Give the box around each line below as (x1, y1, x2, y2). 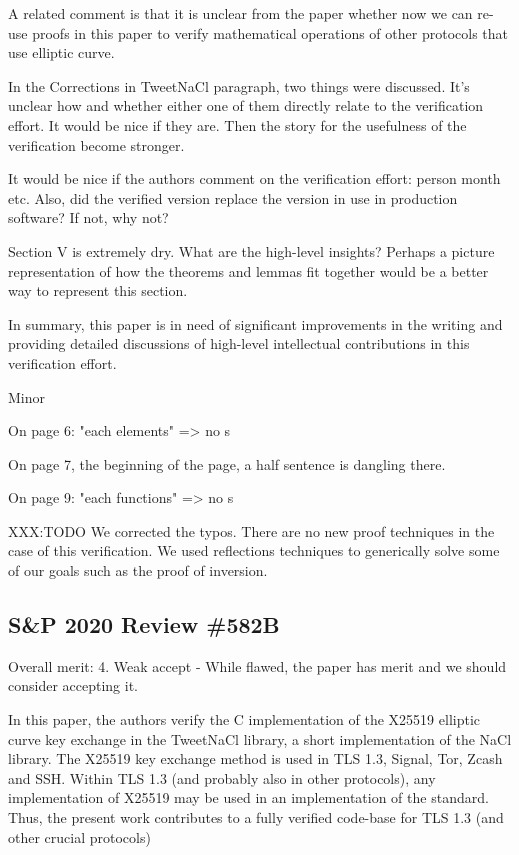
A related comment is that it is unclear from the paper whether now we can (8, 3, 473, 23)
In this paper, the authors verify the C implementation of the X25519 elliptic (8, 709, 481, 730)
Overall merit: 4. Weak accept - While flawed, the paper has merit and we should (8, 655, 507, 676)
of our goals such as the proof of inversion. (8, 560, 268, 581)
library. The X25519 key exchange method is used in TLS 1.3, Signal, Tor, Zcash (8, 748, 503, 769)
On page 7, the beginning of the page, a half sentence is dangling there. (8, 453, 446, 474)
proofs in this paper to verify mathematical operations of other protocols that (32, 22, 508, 43)
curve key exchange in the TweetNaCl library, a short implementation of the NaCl (8, 728, 512, 749)
